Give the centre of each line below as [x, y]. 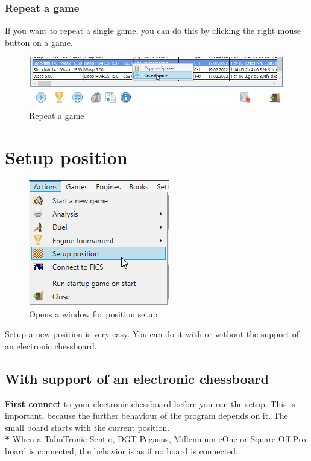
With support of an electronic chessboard [137, 378]
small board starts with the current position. [87, 427]
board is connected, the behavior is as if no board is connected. [121, 450]
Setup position [66, 157]
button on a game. [39, 42]
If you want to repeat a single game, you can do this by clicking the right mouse [153, 30]
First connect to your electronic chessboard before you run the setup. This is [150, 403]
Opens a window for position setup [93, 313]
